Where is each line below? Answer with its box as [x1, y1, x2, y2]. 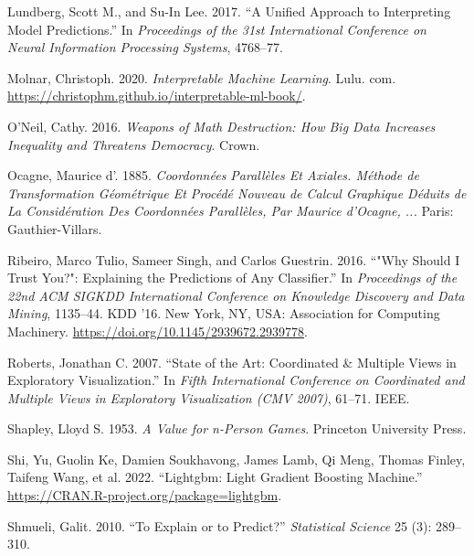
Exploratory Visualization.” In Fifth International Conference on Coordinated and [7, 370, 465, 390]
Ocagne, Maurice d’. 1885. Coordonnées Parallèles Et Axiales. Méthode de [7, 166, 419, 185]
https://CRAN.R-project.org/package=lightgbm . [7, 486, 282, 505]
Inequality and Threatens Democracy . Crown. [7, 134, 260, 154]
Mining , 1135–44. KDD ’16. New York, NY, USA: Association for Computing [7, 304, 440, 323]
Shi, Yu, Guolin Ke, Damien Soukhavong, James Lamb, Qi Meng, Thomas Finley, [7, 449, 466, 468]
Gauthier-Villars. [7, 219, 102, 238]
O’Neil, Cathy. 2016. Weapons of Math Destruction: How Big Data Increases [7, 116, 436, 135]
